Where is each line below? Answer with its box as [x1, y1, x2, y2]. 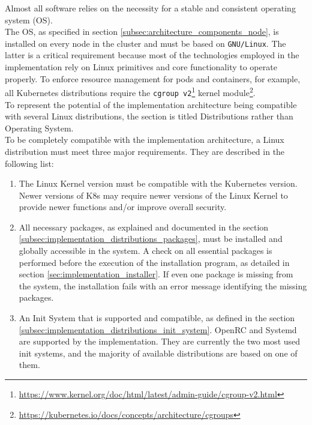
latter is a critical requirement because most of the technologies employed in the [5, 49, 299, 61]
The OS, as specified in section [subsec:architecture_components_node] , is [5, 25, 279, 38]
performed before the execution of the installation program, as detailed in [19, 256, 290, 268]
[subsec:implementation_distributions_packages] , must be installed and [19, 232, 283, 245]
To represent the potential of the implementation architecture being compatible [5, 98, 297, 110]
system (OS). [5, 13, 53, 26]
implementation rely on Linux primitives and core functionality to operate [5, 61, 277, 73]
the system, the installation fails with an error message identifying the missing [19, 279, 307, 292]
